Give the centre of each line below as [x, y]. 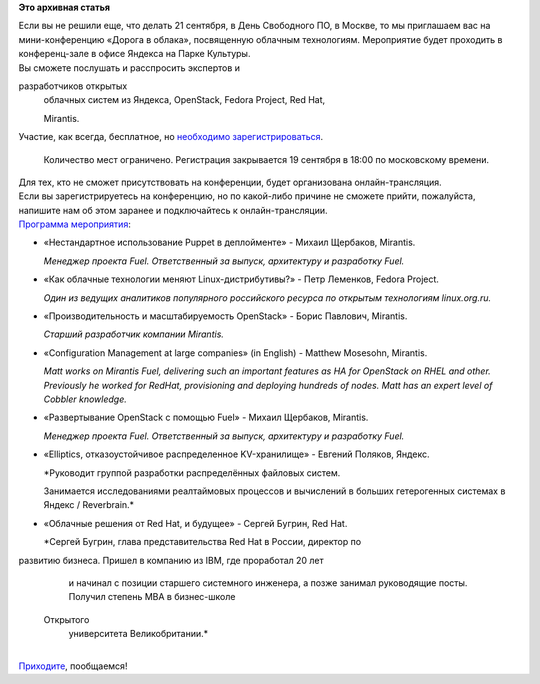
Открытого [66, 619]
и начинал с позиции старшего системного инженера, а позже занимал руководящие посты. [268, 582]
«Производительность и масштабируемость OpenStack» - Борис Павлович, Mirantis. [225, 316]
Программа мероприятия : [75, 224]
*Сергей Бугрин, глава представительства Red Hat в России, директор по [202, 542]
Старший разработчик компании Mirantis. [134, 334]
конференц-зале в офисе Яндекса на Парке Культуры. [134, 54]
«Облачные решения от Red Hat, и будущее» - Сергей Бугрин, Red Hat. [195, 523]
